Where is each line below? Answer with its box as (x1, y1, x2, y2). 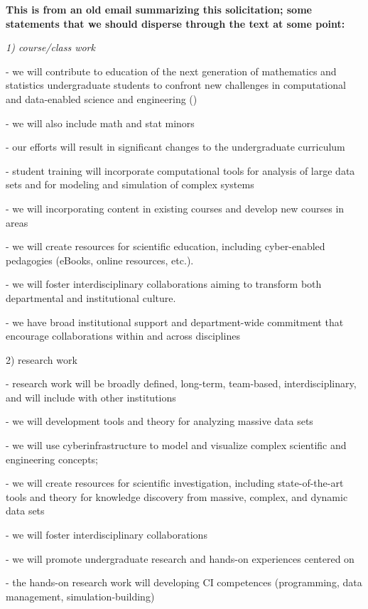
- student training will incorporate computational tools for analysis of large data (6, 163, 355, 178)
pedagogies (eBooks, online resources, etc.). (6, 252, 194, 267)
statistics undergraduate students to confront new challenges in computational (6, 77, 346, 92)
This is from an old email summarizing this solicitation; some (6, 2, 312, 16)
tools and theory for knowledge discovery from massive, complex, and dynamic (6, 489, 348, 504)
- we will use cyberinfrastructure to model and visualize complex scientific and (6, 438, 347, 453)
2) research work (6, 352, 77, 367)
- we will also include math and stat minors (6, 115, 195, 130)
